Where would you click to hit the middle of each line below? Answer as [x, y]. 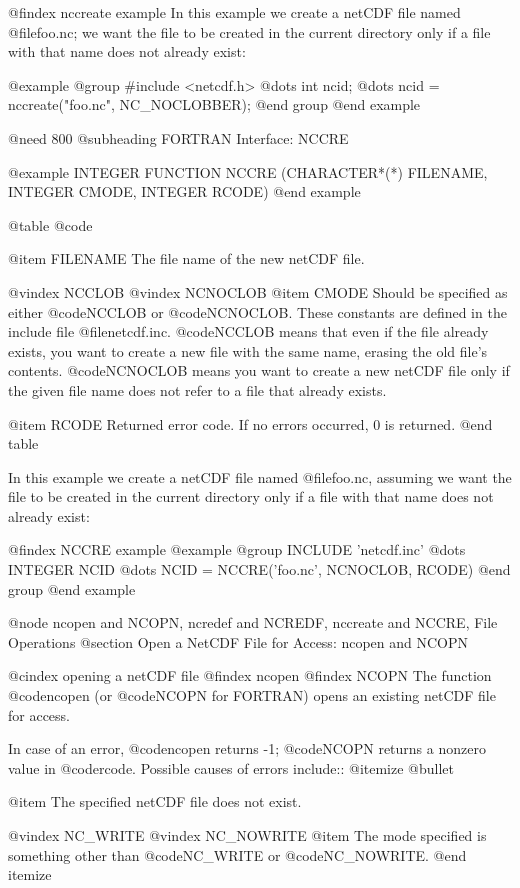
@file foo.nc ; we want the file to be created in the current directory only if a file [249, 31]
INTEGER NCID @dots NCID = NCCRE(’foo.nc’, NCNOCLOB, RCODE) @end [259, 569]
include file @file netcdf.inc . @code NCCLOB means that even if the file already [248, 331]
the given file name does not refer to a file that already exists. [197, 389]
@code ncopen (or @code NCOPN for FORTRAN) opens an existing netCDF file [252, 695]
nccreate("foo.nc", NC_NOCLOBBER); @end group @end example [214, 104]
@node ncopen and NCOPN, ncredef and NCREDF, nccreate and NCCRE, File [253, 622]
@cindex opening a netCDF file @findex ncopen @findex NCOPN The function [250, 675]
